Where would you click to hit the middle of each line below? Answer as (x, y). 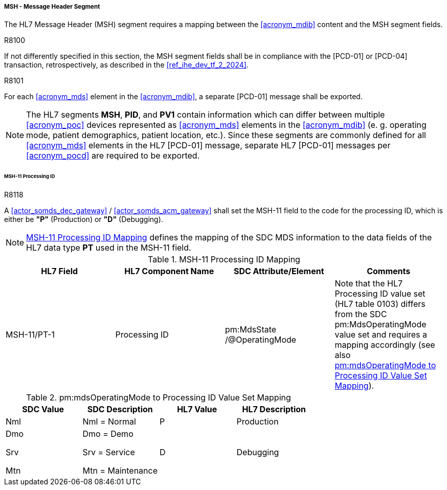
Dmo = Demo (108, 434)
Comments (389, 271)
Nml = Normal (109, 422)
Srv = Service (109, 452)
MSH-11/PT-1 (30, 335)
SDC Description (120, 409)
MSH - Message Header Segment (52, 7)
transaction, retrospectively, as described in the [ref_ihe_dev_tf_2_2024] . (126, 65)
